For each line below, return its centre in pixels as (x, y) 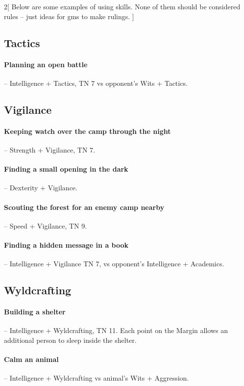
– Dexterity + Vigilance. (41, 188)
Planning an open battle (46, 64)
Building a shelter (35, 312)
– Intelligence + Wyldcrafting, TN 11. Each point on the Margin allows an (116, 330)
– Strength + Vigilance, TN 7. (49, 149)
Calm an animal (31, 359)
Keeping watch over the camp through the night (87, 131)
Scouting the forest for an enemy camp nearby (84, 207)
